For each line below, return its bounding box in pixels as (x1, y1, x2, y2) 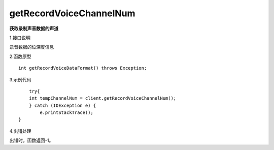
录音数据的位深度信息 (9, 44, 54, 50)
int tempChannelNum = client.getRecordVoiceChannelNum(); (28, 96, 177, 101)
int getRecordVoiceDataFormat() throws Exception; (18, 65, 147, 71)
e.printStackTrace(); (40, 110, 94, 115)
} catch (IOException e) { (28, 102, 96, 108)
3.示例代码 (9, 76, 31, 82)
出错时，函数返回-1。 (9, 137, 54, 143)
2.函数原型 (9, 53, 31, 59)
